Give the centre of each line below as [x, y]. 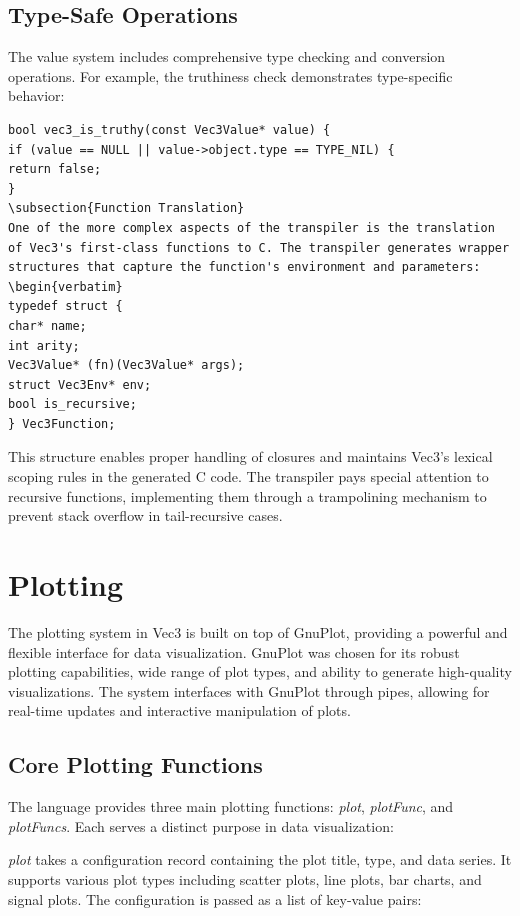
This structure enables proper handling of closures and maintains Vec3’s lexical [250, 456]
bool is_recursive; [72, 404]
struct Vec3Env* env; [80, 384]
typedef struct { [65, 306]
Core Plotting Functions [135, 764]
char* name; [47, 325]
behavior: [36, 95]
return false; [55, 169]
